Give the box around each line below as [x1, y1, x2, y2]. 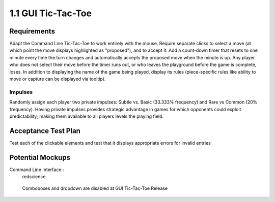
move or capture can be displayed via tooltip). [9, 76, 106, 82]
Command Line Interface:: [9, 166, 64, 173]
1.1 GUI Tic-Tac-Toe [9, 8, 92, 19]
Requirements [9, 27, 56, 36]
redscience [22, 174, 46, 180]
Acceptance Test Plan [9, 126, 81, 135]
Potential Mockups [9, 153, 71, 162]
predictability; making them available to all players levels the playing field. [9, 113, 164, 119]
